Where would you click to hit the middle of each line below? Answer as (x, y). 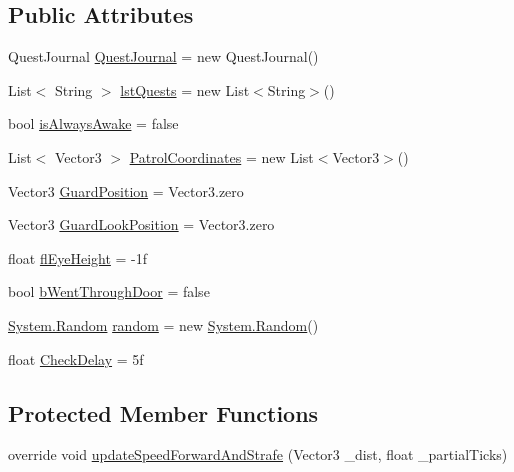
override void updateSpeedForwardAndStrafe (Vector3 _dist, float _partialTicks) (258, 454)
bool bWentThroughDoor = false (109, 291)
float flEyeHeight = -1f (78, 257)
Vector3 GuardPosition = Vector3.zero (126, 190)
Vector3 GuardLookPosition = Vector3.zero (141, 224)
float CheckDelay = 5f (76, 358)
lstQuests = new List (185, 89)
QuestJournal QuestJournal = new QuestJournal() (163, 56)
